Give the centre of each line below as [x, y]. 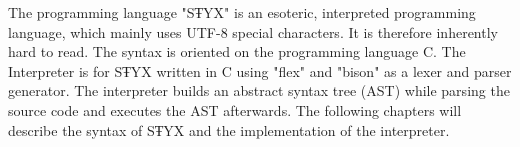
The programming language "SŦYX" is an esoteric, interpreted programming [242, 12]
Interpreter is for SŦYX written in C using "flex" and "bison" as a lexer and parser [260, 70]
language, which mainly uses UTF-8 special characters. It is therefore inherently [253, 31]
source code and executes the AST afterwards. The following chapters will [235, 109]
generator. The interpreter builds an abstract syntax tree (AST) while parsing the [259, 90]
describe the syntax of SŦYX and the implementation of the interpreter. [229, 129]
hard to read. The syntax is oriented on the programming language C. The [237, 51]
